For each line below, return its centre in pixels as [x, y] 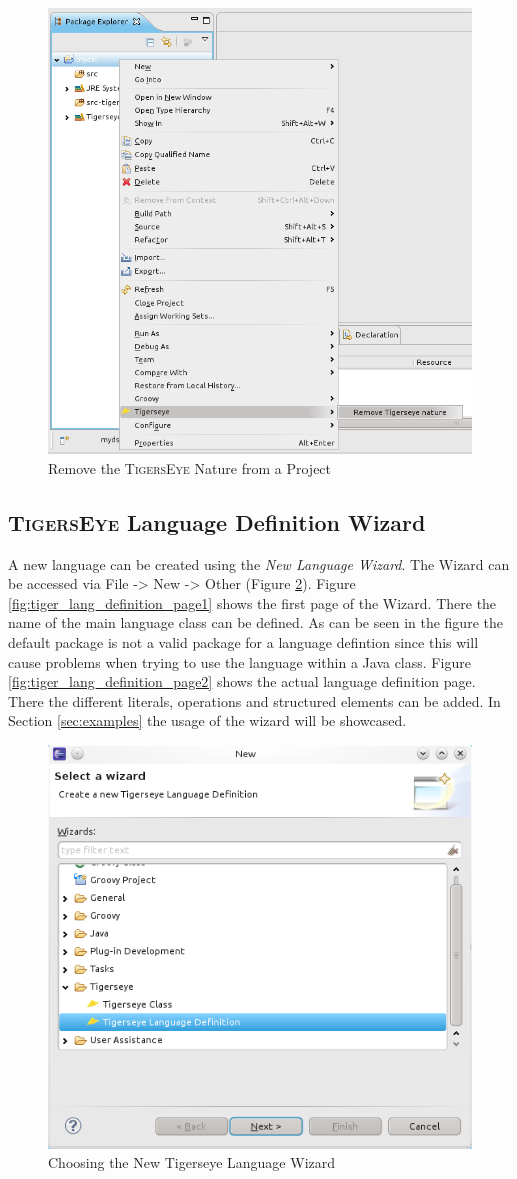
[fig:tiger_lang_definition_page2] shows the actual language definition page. [242, 681]
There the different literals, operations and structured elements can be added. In [254, 700]
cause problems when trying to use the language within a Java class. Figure [239, 661]
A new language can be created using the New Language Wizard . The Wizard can [259, 563]
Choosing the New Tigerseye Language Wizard [192, 1162]
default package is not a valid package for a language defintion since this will [243, 641]
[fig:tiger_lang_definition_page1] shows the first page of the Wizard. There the [252, 602]
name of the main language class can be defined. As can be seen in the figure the [255, 622]
